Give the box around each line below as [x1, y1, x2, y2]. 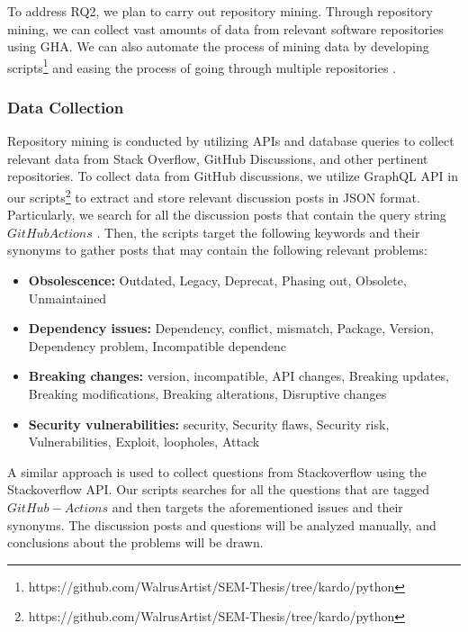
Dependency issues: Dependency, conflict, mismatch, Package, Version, [28, 319, 434, 338]
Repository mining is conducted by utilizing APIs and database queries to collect [7, 131, 454, 150]
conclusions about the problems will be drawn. [7, 533, 264, 552]
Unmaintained [28, 288, 107, 307]
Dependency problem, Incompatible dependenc [28, 336, 286, 355]
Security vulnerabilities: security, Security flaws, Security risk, [28, 414, 390, 433]
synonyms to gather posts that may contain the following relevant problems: [7, 240, 427, 259]
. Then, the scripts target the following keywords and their [96, 222, 420, 241]
